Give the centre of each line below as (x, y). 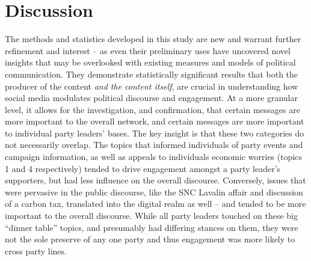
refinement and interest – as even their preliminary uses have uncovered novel (148, 50)
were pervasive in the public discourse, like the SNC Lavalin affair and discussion (154, 192)
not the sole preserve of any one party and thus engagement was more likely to (150, 239)
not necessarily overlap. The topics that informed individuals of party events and (154, 145)
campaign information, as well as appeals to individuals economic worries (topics (154, 157)
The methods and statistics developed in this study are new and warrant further (153, 39)
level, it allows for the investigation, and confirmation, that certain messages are (152, 109)
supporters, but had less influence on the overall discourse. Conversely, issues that (155, 180)
